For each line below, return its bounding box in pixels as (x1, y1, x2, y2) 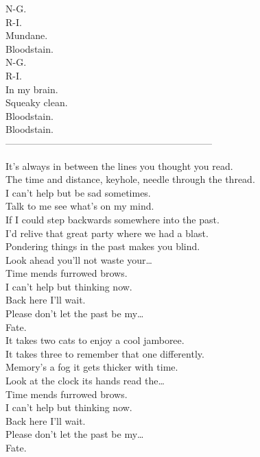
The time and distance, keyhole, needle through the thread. (5, 172, 255, 186)
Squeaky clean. (5, 95, 68, 110)
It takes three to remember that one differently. (5, 346, 204, 360)
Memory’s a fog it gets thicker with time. (5, 360, 178, 374)
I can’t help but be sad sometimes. (5, 185, 151, 199)
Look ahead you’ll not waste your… (5, 252, 152, 267)
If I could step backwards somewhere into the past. (5, 212, 220, 226)
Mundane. (5, 28, 48, 42)
